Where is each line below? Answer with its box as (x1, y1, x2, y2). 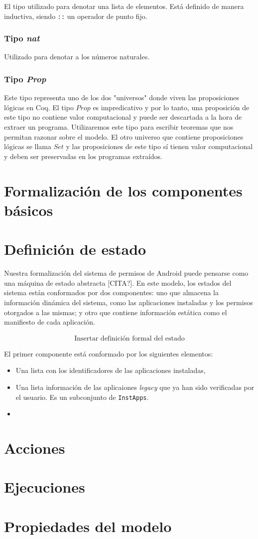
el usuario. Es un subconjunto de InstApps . (15, 391, 149, 402)
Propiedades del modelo (4, 516, 172, 536)
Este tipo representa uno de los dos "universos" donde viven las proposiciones (4, 92, 239, 103)
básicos (4, 199, 53, 220)
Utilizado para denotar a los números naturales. (4, 51, 150, 62)
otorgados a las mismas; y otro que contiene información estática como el (4, 307, 227, 317)
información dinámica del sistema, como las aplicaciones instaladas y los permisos (4, 297, 253, 307)
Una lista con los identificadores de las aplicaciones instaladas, (15, 365, 206, 375)
